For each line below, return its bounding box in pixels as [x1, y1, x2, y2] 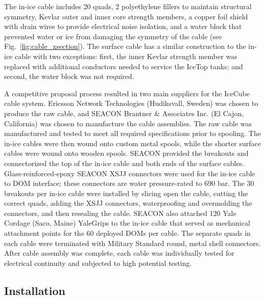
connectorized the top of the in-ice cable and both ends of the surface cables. [4, 157, 245, 168]
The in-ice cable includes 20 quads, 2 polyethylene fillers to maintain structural [4, 1, 252, 11]
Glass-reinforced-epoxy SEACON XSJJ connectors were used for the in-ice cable [4, 168, 255, 178]
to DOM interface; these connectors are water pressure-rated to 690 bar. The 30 [4, 178, 254, 188]
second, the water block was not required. [4, 71, 134, 81]
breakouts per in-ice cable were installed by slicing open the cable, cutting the [4, 187, 248, 198]
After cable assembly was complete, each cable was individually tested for [4, 248, 234, 258]
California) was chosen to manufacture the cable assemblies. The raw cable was [4, 118, 252, 128]
